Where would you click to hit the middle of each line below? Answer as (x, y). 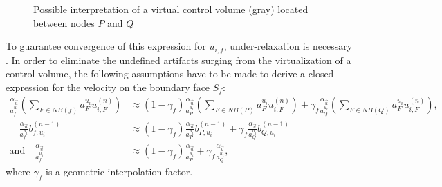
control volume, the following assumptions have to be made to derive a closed (170, 73)
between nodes (64, 22)
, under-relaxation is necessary (288, 46)
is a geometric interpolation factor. (119, 171)
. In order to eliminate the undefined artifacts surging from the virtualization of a (178, 60)
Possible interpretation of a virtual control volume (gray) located (171, 9)
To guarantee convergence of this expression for (106, 46)
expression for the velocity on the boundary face (108, 87)
